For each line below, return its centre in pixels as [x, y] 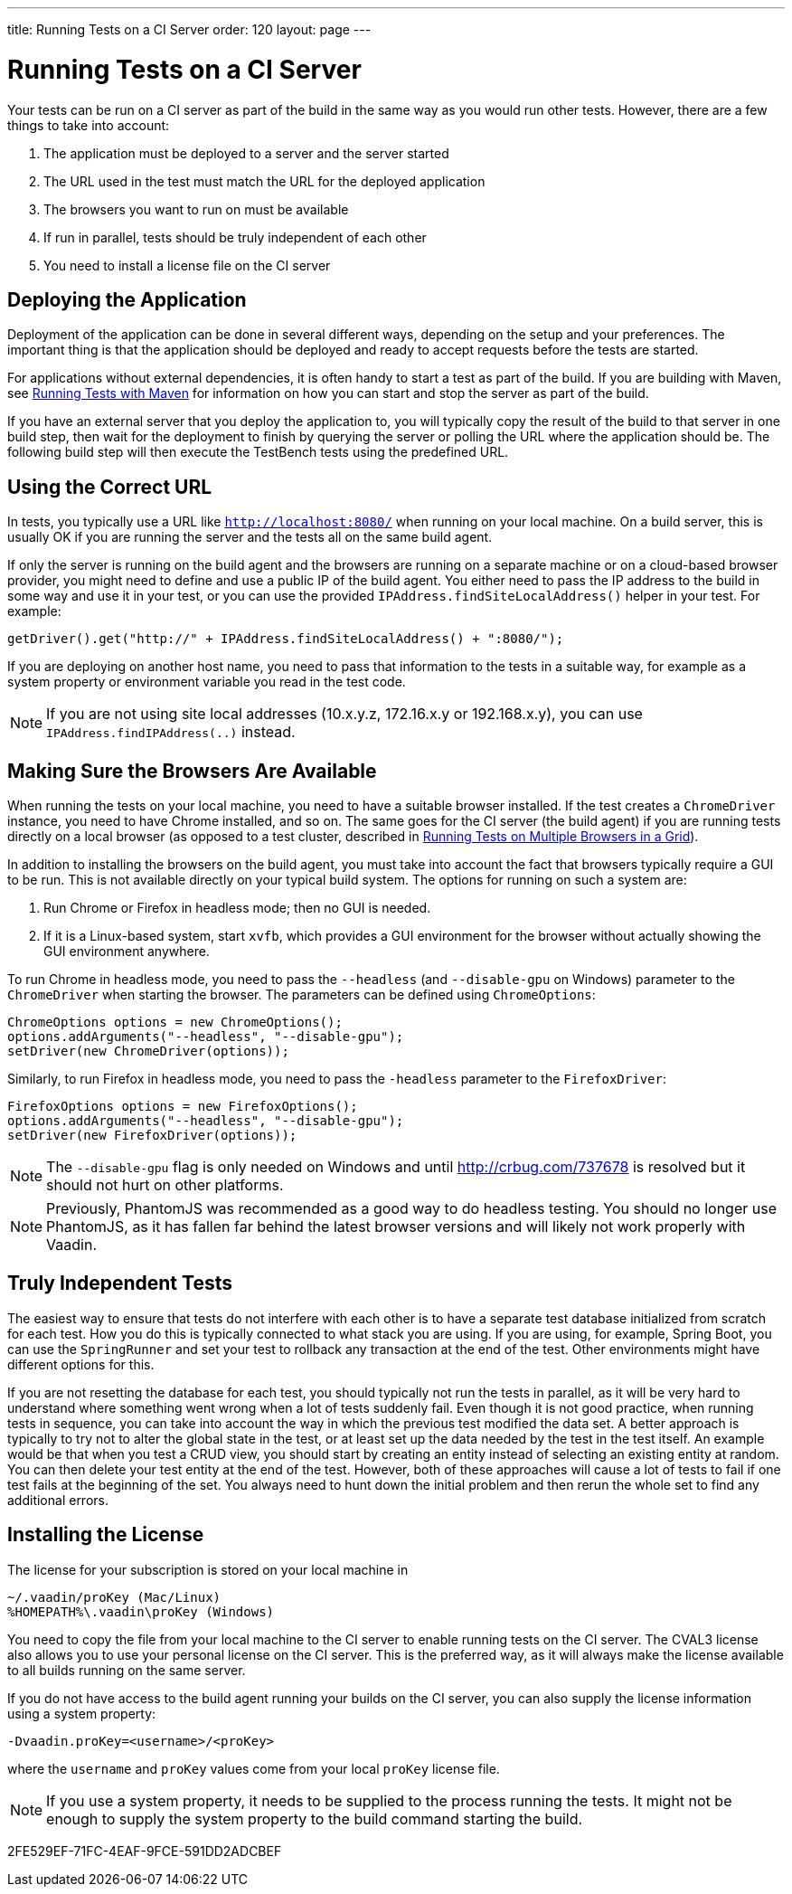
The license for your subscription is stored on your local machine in [208, 1569]
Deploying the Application [127, 299]
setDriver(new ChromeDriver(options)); [148, 1051]
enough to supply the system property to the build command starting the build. [315, 1818]
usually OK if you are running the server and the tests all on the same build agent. [250, 537]
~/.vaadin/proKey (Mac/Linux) [114, 1597]
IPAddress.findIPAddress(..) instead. [171, 732]
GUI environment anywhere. [127, 952]
